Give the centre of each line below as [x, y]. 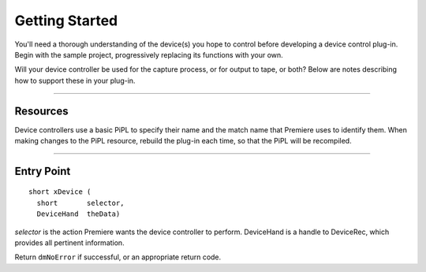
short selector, [80, 203]
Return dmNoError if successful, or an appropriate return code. [118, 257]
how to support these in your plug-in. [75, 80]
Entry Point [43, 171]
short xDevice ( [60, 192]
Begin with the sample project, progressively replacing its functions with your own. [149, 54]
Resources [41, 111]
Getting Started [66, 20]
